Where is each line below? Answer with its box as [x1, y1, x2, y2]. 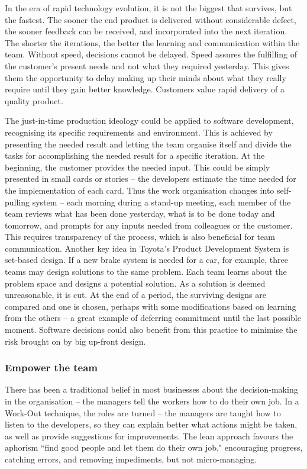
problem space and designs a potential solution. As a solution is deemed [5, 277, 266, 289]
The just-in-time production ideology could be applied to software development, [5, 114, 294, 127]
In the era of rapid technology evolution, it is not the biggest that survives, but [5, 2, 292, 14]
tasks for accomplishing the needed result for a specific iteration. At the [5, 149, 265, 162]
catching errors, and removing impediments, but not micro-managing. [5, 453, 257, 465]
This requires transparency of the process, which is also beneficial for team [5, 230, 275, 243]
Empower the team [5, 360, 98, 375]
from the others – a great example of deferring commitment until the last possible [5, 311, 301, 324]
